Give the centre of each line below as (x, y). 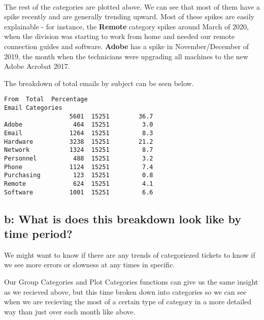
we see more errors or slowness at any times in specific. (90, 265)
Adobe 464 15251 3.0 (79, 125)
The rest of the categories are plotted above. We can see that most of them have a (132, 6)
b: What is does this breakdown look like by (123, 218)
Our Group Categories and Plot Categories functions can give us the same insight (131, 282)
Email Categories (33, 108)
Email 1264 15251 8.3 (79, 133)
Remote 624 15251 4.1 (79, 184)
